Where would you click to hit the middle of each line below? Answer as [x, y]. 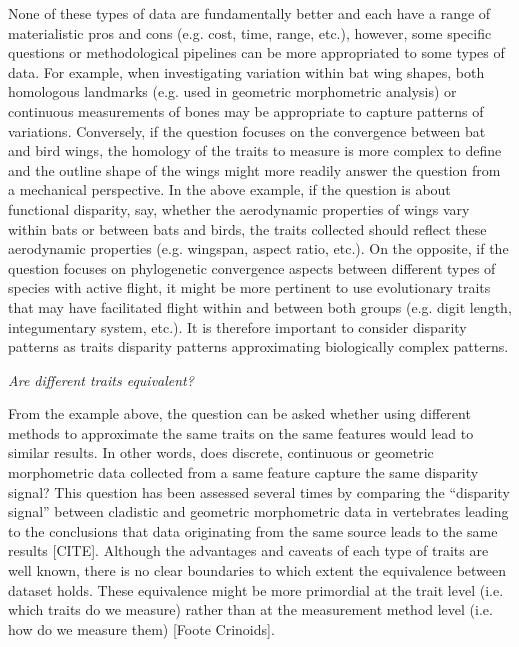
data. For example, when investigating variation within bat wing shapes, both [246, 71]
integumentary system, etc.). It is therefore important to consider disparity [237, 326]
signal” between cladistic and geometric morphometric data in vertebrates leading [258, 511]
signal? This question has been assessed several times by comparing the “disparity [259, 491]
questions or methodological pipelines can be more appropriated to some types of [256, 52]
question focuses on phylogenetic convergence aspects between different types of [252, 267]
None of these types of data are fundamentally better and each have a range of [249, 13]
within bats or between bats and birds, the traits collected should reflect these [247, 228]
